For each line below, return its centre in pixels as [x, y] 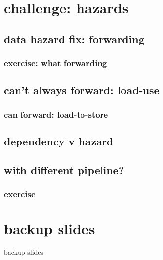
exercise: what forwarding [56, 63]
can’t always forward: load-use [82, 90]
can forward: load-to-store [56, 114]
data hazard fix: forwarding [74, 38]
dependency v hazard [59, 141]
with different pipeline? [64, 170]
